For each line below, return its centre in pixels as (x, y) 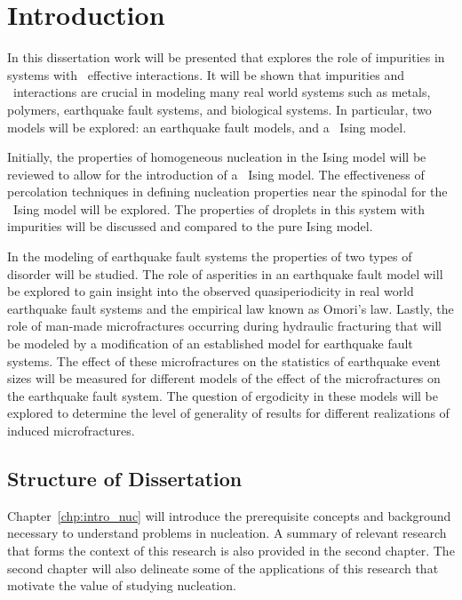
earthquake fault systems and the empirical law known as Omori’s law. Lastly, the (231, 308)
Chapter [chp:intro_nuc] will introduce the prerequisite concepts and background (229, 515)
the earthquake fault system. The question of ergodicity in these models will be (223, 395)
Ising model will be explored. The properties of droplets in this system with (219, 208)
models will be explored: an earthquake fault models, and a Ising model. (207, 127)
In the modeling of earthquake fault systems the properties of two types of (210, 256)
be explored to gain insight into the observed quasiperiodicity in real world (211, 291)
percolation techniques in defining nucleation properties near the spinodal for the (227, 192)
